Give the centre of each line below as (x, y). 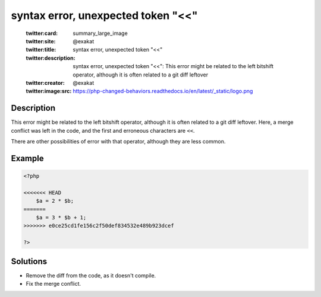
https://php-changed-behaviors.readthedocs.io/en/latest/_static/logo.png (163, 91)
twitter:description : (51, 58)
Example (27, 158)
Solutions (29, 261)
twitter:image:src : (49, 91)
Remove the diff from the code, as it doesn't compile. (91, 275)
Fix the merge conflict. (53, 283)
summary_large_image (100, 33)
